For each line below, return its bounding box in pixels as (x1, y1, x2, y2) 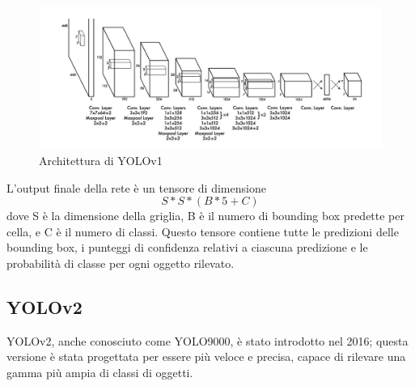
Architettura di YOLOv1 (39, 151, 163, 168)
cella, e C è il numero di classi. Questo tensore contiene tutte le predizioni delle (6, 223, 399, 240)
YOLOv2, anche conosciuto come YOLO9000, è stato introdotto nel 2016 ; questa (6, 332, 409, 349)
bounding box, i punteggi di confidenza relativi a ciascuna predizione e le (6, 239, 368, 256)
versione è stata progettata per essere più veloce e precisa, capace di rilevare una (6, 348, 406, 365)
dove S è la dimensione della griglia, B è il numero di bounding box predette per (6, 207, 404, 224)
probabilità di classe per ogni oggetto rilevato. (6, 254, 235, 271)
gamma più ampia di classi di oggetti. (6, 363, 193, 380)
